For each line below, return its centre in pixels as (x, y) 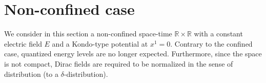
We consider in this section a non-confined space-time (88, 34)
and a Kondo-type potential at (100, 43)
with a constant (218, 34)
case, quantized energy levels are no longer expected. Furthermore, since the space (133, 54)
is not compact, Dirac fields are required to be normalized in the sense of (119, 63)
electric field (23, 43)
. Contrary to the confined (211, 43)
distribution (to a (31, 74)
